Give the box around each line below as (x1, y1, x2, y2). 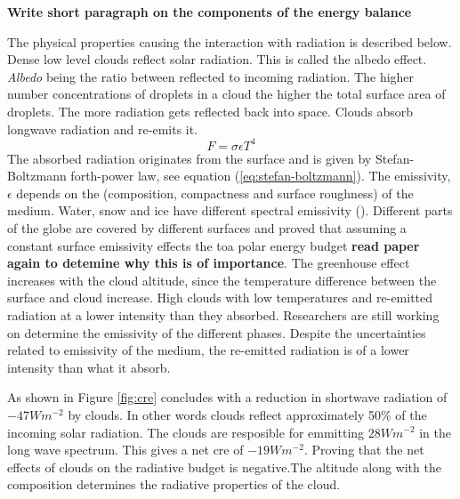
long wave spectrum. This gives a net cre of (7, 440, 244, 459)
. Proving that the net (303, 440, 424, 459)
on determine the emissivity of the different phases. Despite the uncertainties (7, 323, 426, 342)
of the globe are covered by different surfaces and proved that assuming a (7, 219, 407, 237)
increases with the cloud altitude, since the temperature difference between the (7, 270, 437, 289)
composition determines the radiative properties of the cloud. (7, 475, 341, 494)
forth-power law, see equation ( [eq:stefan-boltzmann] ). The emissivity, (70, 166, 451, 185)
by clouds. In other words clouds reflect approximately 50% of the (68, 405, 427, 423)
